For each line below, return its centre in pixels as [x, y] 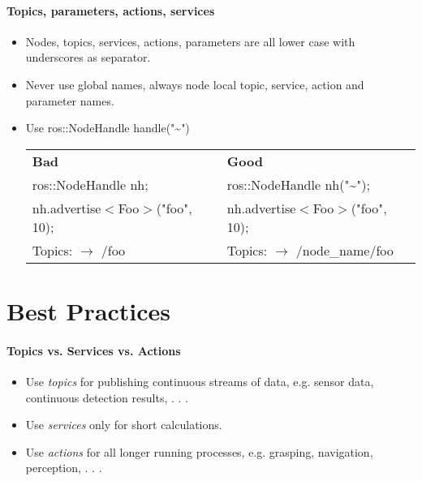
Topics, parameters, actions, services [111, 10]
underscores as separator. [88, 57]
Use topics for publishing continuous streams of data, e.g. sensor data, [200, 381]
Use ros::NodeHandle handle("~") [108, 128]
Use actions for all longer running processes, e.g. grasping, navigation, [199, 451]
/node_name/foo [344, 250]
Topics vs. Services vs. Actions [94, 350]
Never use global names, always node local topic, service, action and [195, 84]
